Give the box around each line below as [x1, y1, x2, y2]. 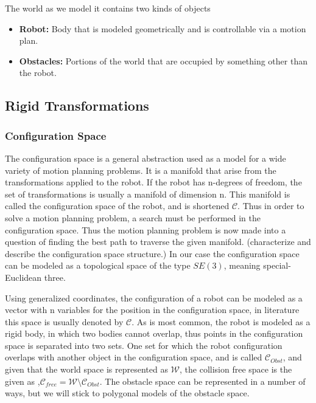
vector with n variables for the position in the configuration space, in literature [5, 303, 300, 316]
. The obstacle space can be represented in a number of [99, 374, 306, 387]
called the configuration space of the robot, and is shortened [5, 199, 230, 212]
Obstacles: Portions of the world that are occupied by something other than [19, 54, 307, 67]
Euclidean [5, 270, 42, 283]
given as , [5, 374, 40, 387]
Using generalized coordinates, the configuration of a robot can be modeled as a [5, 291, 303, 304]
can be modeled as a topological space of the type [5, 259, 191, 272]
